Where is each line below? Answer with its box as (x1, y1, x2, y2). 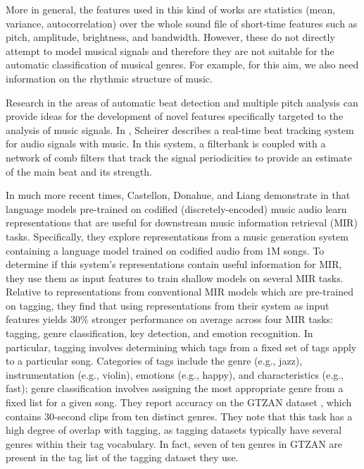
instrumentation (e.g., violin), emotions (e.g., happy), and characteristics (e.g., (6, 367, 344, 382)
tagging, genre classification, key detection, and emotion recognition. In (6, 326, 313, 341)
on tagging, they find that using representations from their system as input (6, 298, 330, 312)
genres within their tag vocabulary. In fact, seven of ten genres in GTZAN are (6, 436, 343, 451)
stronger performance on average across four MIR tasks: (92, 312, 333, 327)
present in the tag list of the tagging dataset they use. (6, 450, 239, 465)
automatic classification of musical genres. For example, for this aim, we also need (6, 57, 359, 72)
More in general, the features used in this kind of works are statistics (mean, (6, 2, 336, 16)
